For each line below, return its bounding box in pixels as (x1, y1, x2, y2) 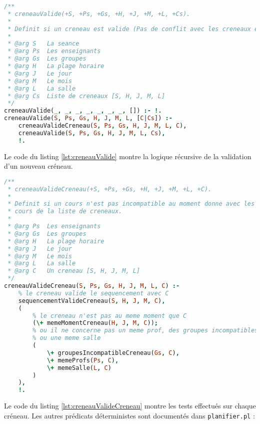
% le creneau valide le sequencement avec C (18, 289, 169, 297)
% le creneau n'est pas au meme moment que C (32, 312, 187, 319)
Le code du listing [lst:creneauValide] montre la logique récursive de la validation (4, 151, 251, 161)
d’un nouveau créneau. (4, 161, 73, 171)
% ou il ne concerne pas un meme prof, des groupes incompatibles (32, 327, 258, 334)
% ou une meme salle (32, 334, 101, 342)
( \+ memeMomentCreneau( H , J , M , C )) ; (32, 319, 158, 327)
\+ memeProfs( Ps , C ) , (46, 356, 119, 364)
